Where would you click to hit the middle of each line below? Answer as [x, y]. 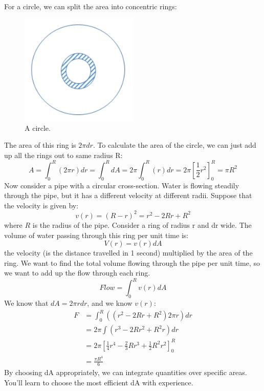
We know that [26, 303]
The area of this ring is [40, 145]
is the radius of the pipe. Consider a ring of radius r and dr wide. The [142, 224]
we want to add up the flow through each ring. [77, 273]
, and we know [110, 303]
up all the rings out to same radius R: [63, 155]
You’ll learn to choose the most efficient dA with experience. [99, 382]
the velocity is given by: [41, 205]
